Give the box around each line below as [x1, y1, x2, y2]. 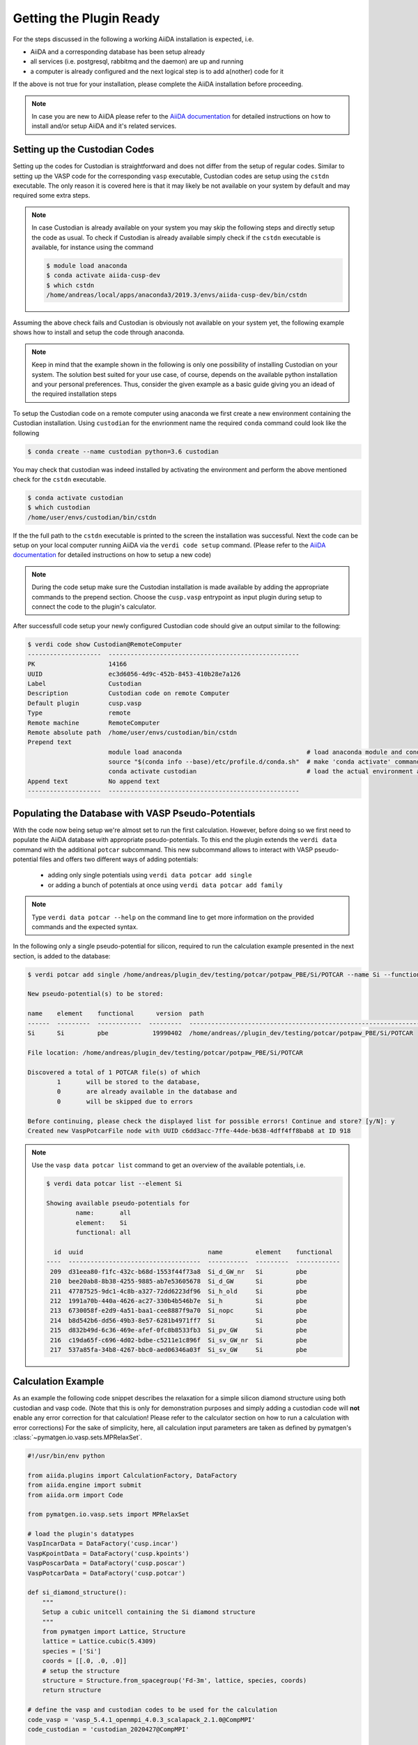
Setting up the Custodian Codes [13, 144, 155, 156]
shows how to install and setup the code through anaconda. [13, 328, 185, 336]
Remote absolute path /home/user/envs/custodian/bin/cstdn [27, 728, 238, 736]
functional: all [75, 1228, 132, 1237]
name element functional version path [27, 1009, 205, 1018]
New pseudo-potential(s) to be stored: [27, 990, 164, 998]
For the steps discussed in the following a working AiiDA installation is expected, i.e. [13, 35, 254, 43]
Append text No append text [27, 777, 160, 785]
